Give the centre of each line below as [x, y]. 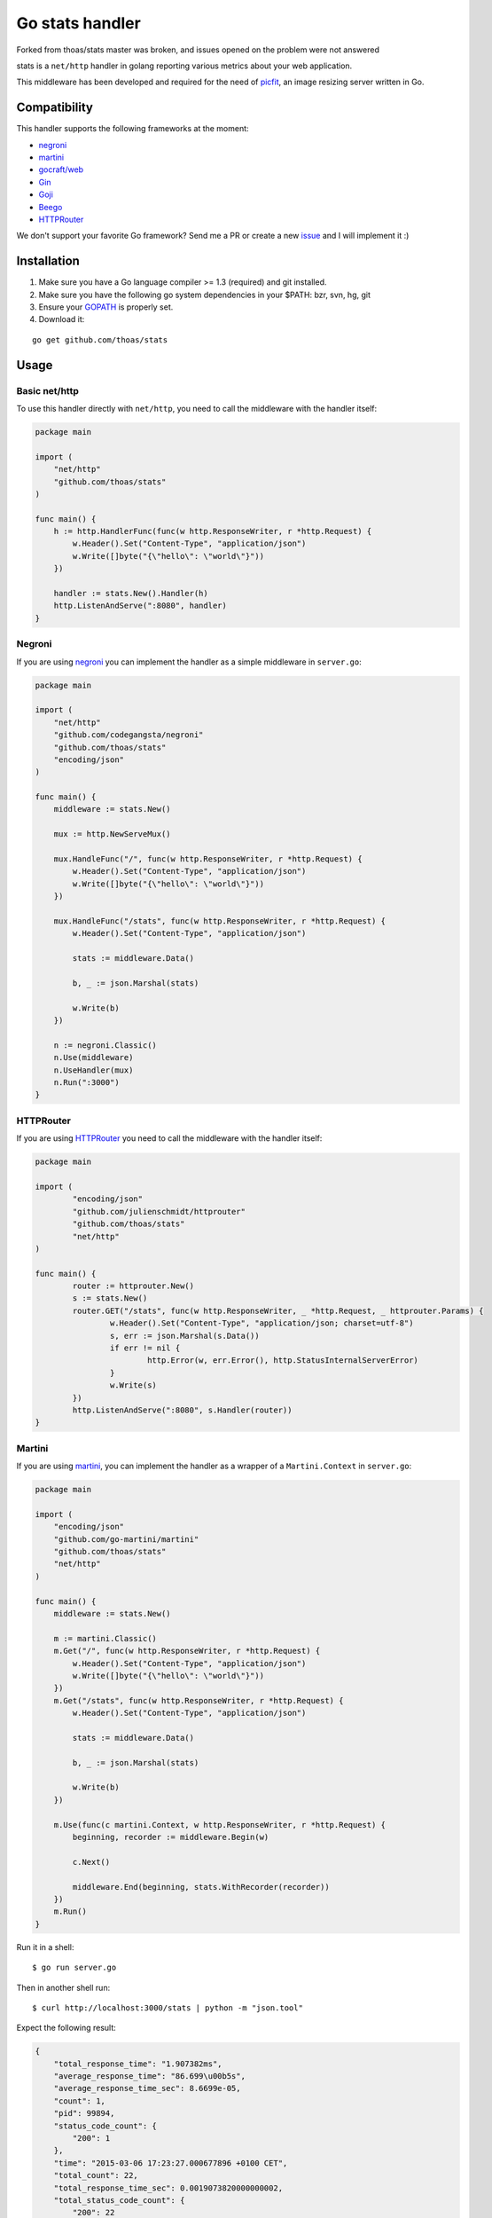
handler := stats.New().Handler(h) [131, 594]
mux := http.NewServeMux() [113, 834]
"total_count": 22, [96, 2175]
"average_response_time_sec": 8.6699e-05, [147, 2088]
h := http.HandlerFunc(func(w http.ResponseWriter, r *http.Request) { [213, 531]
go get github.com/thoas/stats [100, 340]
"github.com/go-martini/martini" [126, 1539]
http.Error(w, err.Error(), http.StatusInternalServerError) [282, 1361]
